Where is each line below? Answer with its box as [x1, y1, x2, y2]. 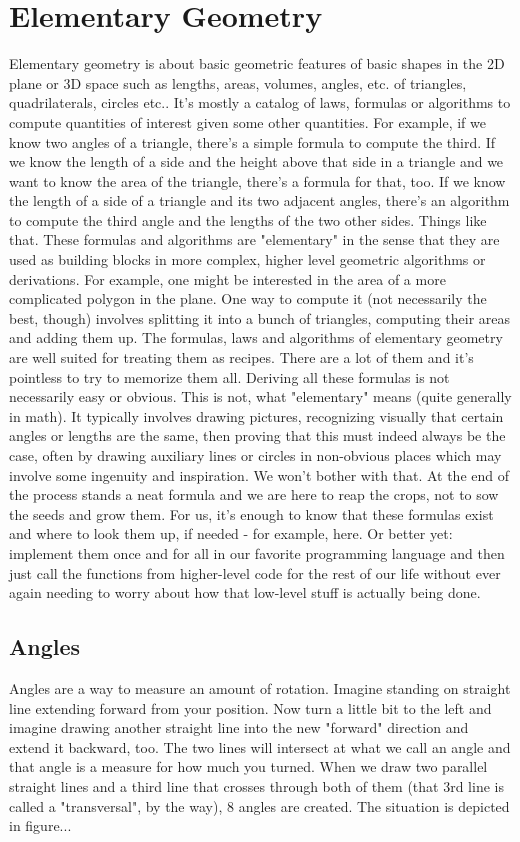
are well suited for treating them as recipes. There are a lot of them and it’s [9, 347, 474, 368]
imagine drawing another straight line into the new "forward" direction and [9, 717, 469, 738]
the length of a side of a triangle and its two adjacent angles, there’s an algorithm [9, 190, 510, 211]
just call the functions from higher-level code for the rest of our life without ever [9, 562, 501, 583]
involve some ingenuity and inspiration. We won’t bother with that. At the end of [9, 464, 509, 485]
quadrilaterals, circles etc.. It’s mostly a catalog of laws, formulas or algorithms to [9, 92, 511, 113]
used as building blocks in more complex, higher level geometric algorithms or [9, 249, 486, 270]
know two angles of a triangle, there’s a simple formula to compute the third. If [9, 131, 496, 152]
